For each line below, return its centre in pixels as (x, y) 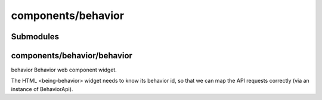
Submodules (35, 37)
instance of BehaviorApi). (42, 89)
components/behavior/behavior (72, 56)
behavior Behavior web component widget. (64, 70)
